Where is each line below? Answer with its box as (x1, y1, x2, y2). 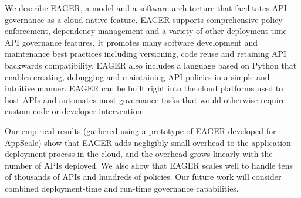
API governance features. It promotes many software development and (5, 36, 258, 48)
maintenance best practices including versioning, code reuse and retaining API (5, 47, 287, 60)
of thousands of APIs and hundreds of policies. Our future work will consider (5, 170, 282, 183)
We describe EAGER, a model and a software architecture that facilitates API (5, 2, 287, 13)
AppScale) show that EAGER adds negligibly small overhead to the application (5, 136, 291, 148)
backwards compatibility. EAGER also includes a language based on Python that (5, 59, 297, 71)
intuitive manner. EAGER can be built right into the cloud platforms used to (5, 82, 283, 94)
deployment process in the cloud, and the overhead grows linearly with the (5, 148, 273, 160)
